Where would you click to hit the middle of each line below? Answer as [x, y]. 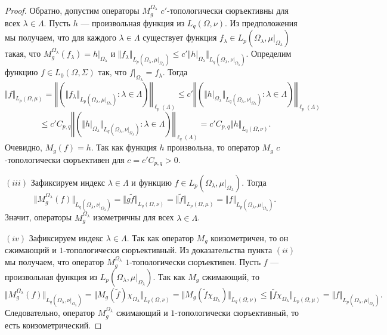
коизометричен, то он [250, 238]
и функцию [151, 182]
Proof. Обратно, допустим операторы [72, 10]
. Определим [269, 53]
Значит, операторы [38, 217]
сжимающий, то [230, 276]
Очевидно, [24, 147]
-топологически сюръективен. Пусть [195, 262]
